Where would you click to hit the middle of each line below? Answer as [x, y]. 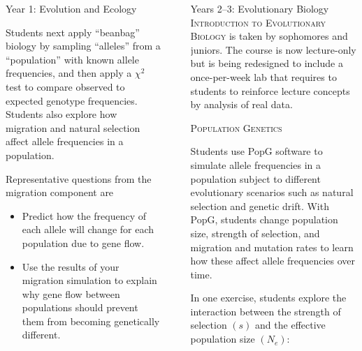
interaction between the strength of [266, 311]
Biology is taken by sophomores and [269, 36]
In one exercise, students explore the [268, 298]
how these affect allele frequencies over [273, 261]
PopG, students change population [264, 219]
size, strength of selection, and [255, 233]
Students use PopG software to [256, 151]
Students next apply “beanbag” [73, 32]
